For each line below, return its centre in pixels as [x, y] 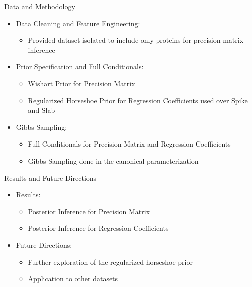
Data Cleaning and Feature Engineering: [78, 23]
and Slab [41, 110]
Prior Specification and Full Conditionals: [80, 66]
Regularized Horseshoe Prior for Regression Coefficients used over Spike [138, 100]
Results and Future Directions [50, 177]
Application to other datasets [73, 279]
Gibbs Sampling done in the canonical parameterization [113, 160]
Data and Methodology [40, 6]
